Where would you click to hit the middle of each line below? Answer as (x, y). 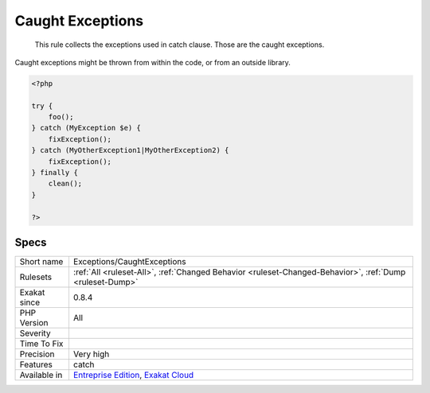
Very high (91, 354)
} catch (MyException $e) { (86, 128)
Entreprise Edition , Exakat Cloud (133, 375)
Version (34, 323)
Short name (41, 262)
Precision (37, 354)
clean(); (65, 184)
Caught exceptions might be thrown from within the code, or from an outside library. (152, 62)
